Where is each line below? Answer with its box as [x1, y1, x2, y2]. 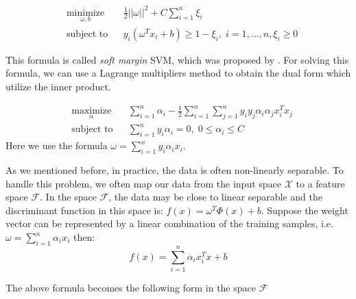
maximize [71, 106, 112, 116]
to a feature [296, 176, 345, 190]
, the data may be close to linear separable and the [108, 190, 322, 204]
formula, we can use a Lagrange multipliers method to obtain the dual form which [5, 66, 351, 80]
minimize [66, 8, 105, 18]
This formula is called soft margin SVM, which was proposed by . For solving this [5, 52, 349, 66]
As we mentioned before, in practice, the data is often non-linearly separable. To [5, 163, 344, 177]
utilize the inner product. [5, 79, 111, 93]
